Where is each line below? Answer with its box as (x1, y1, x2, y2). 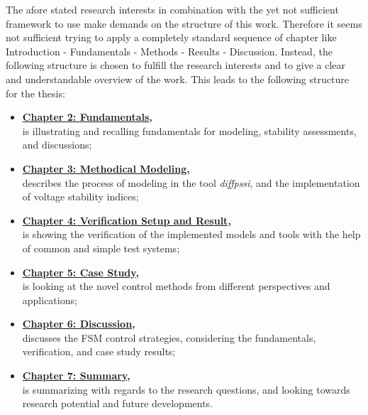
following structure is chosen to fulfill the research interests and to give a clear (6, 58, 345, 72)
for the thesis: (6, 85, 65, 100)
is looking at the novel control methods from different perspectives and (22, 279, 330, 293)
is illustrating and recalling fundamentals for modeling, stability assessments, (22, 123, 357, 138)
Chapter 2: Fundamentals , (22, 109, 152, 124)
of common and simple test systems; (22, 240, 180, 255)
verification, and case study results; (22, 344, 176, 359)
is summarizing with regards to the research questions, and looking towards (22, 382, 350, 397)
